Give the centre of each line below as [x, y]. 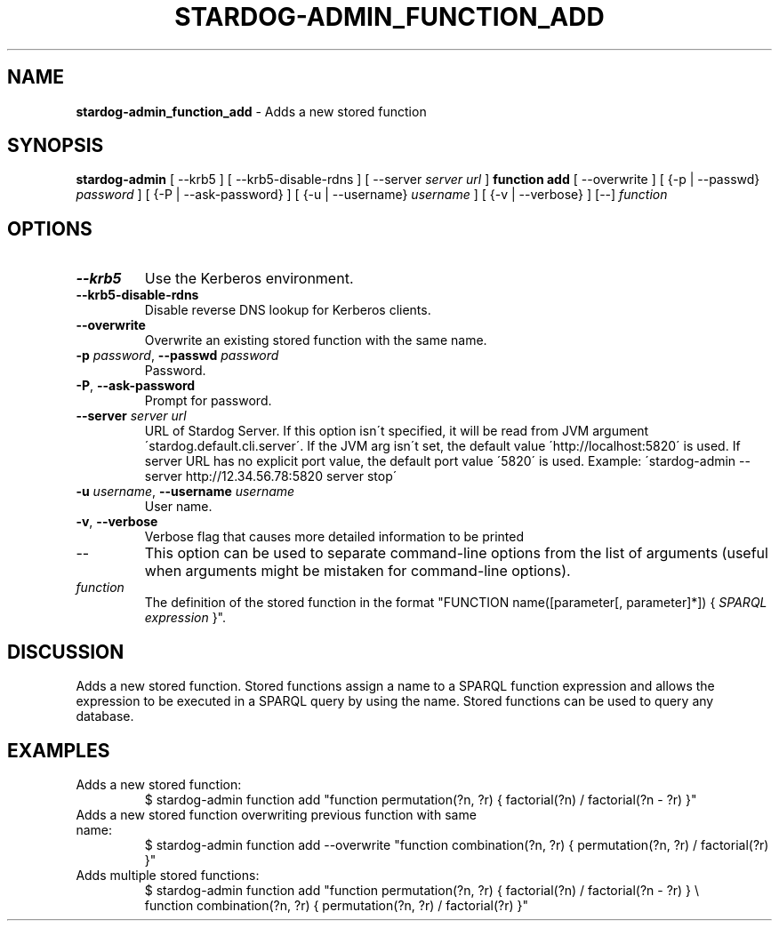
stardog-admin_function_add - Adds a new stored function [251, 111]
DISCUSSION [66, 652]
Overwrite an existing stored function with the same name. [316, 340]
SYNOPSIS [56, 146]
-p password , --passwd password [177, 356]
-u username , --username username [185, 492]
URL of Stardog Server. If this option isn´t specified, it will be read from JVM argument [397, 431]
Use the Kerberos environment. [249, 279]
